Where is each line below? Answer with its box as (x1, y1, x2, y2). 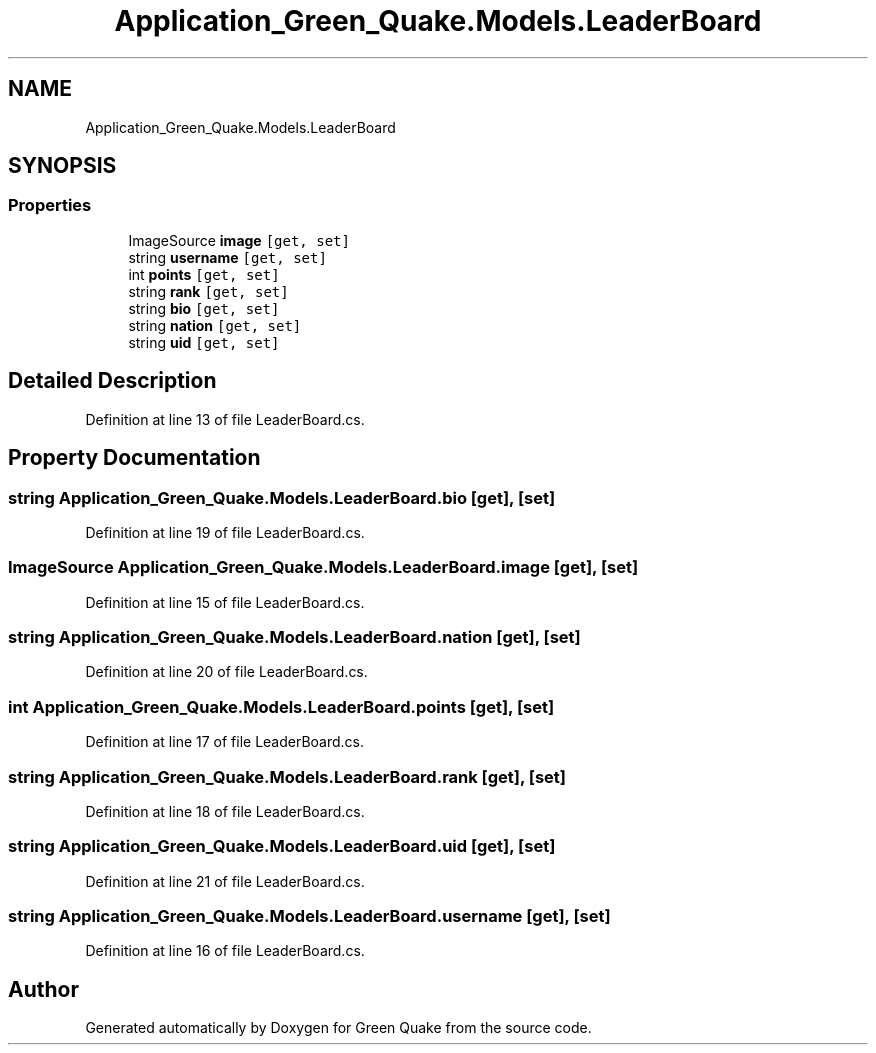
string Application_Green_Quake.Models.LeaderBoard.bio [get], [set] (8, 487, 556, 508)
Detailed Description (8, 368, 217, 394)
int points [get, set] (128, 265, 280, 283)
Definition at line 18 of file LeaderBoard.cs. (85, 802, 365, 820)
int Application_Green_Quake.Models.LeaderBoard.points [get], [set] (8, 696, 555, 717)
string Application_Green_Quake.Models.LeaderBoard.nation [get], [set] (8, 627, 581, 647)
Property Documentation (8, 445, 261, 471)
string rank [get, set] (128, 282, 289, 300)
